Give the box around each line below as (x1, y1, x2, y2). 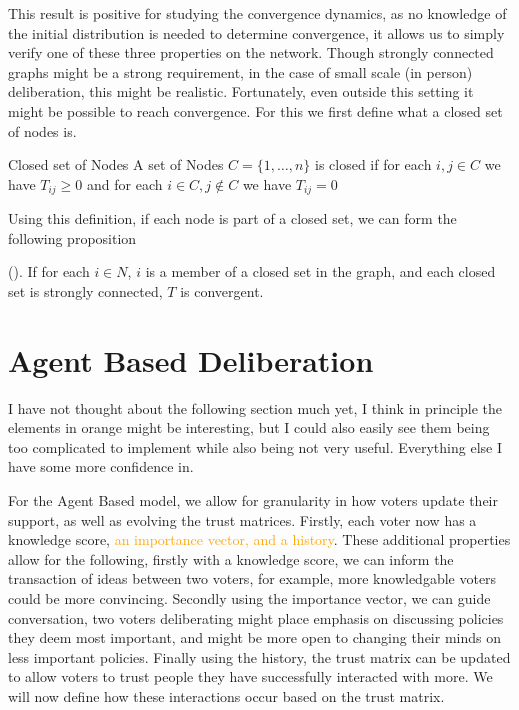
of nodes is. (8, 120, 77, 141)
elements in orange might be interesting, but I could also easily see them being (8, 417, 490, 438)
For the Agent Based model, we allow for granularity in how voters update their (8, 490, 498, 511)
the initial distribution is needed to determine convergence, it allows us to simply (8, 22, 505, 43)
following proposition (8, 227, 137, 248)
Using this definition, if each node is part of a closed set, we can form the (8, 208, 457, 229)
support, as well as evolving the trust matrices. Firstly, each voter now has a (8, 509, 477, 530)
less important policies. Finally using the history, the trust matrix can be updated (8, 646, 511, 667)
